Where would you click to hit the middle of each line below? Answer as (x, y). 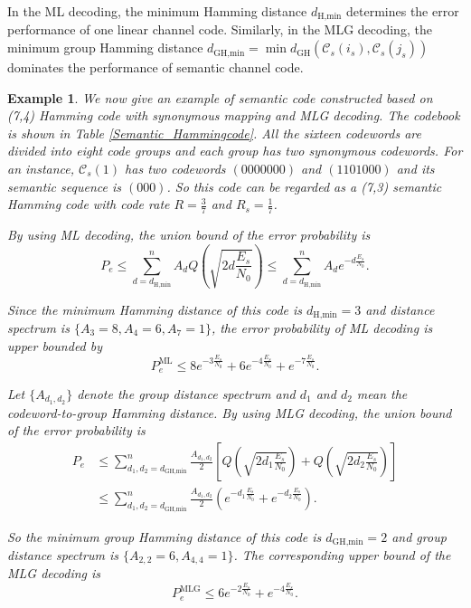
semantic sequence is (64, 186)
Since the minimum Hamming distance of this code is (155, 309)
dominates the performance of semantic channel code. (155, 67)
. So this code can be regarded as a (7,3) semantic (304, 186)
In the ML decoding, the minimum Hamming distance (157, 11)
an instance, (41, 169)
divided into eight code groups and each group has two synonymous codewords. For (235, 151)
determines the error (403, 11)
